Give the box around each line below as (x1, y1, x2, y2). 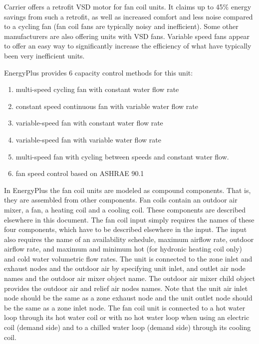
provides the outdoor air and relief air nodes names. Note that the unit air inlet (4, 282, 248, 293)
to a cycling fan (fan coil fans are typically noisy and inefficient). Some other (4, 21, 239, 31)
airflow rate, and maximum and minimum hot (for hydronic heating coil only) (4, 243, 242, 254)
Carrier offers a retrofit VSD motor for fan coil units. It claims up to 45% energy (4, 1, 252, 11)
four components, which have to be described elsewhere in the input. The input (4, 224, 247, 234)
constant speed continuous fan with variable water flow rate (15, 100, 198, 111)
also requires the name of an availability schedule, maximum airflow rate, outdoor (4, 233, 254, 244)
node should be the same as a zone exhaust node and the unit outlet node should (4, 292, 253, 303)
